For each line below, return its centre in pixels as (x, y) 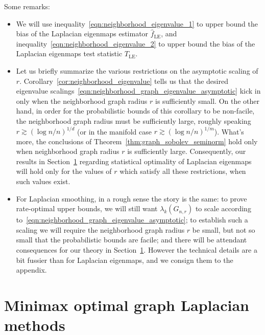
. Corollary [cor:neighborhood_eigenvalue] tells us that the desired (124, 81)
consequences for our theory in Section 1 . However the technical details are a (137, 249)
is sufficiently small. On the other (207, 100)
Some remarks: (27, 6)
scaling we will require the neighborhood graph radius (100, 229)
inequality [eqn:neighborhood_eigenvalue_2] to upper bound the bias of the (136, 43)
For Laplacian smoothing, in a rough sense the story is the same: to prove (131, 198)
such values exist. (43, 181)
